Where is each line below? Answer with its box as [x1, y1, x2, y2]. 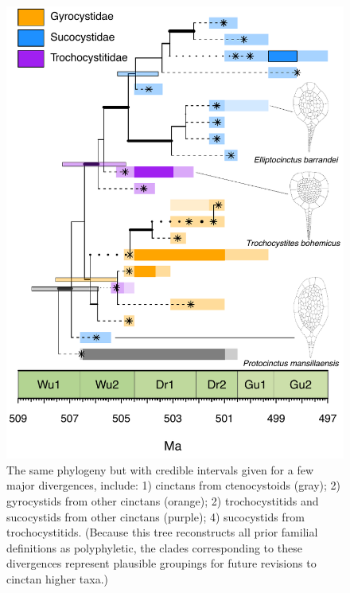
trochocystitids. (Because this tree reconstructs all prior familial [6, 524, 318, 540]
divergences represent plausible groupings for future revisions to [6, 555, 317, 572]
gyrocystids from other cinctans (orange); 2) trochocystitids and [6, 493, 319, 509]
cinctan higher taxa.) [6, 571, 109, 587]
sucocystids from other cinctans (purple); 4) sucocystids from [6, 508, 305, 525]
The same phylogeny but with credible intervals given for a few [6, 461, 314, 478]
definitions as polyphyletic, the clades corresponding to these [6, 539, 302, 556]
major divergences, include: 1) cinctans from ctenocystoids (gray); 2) [6, 477, 341, 494]
